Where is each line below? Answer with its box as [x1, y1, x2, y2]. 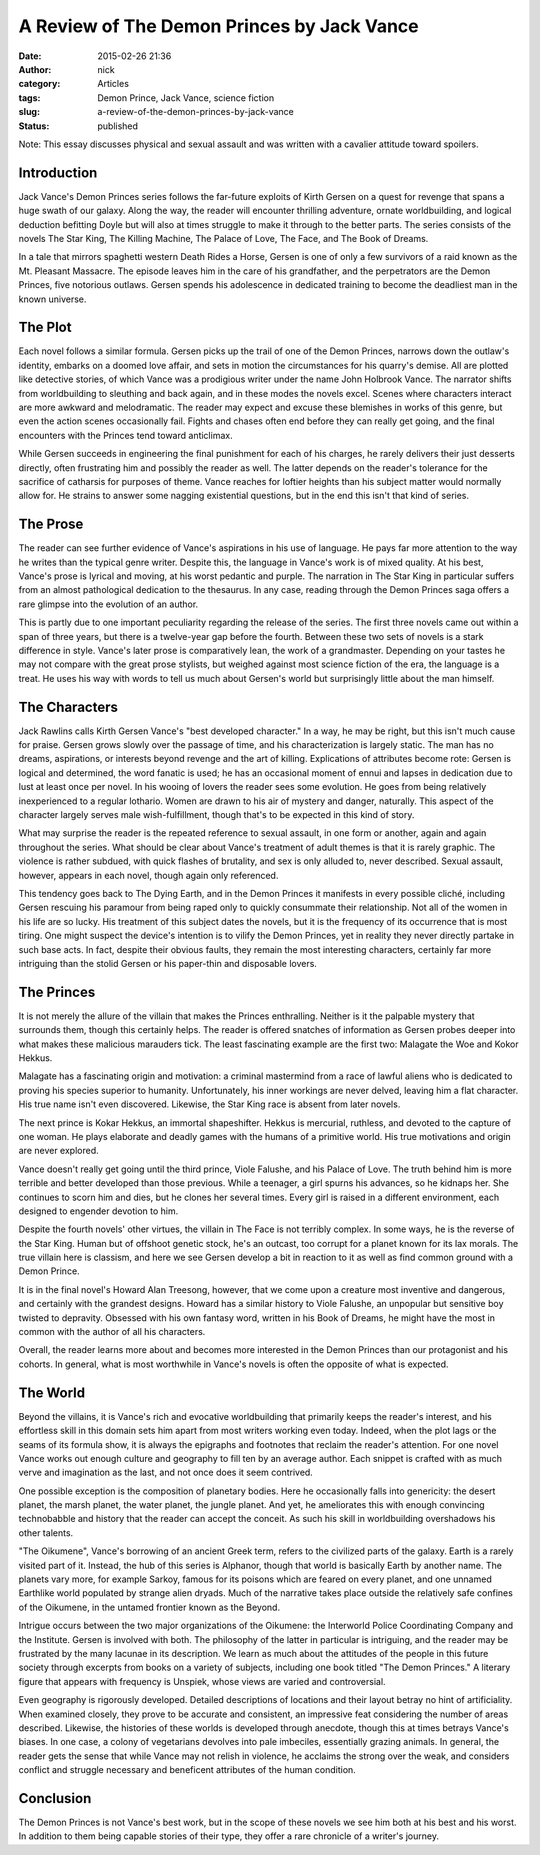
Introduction [18, 164, 98, 181]
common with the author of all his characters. [18, 1326, 206, 1338]
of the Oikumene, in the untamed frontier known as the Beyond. [18, 1601, 280, 1613]
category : [18, 78, 61, 90]
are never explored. [18, 1145, 99, 1157]
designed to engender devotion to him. [18, 1205, 179, 1217]
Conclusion [18, 1790, 92, 1807]
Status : [18, 120, 50, 132]
